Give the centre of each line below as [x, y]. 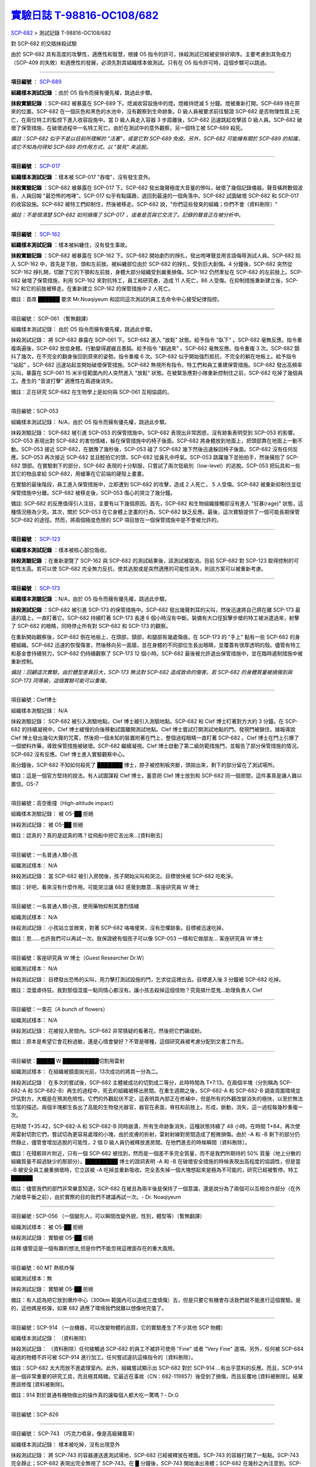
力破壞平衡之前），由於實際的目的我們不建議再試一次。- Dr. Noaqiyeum [96, 1196]
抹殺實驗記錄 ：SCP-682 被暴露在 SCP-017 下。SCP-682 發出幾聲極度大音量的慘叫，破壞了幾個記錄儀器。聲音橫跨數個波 [157, 188]
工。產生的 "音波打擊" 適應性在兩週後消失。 [63, 381]
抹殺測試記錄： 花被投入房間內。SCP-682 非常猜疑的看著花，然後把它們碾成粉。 [108, 1031]
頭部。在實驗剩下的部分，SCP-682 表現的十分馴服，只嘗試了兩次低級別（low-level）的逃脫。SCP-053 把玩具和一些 [161, 465]
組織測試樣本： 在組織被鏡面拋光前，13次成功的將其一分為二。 [86, 1071]
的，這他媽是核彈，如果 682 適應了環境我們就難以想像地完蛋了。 [89, 1308]
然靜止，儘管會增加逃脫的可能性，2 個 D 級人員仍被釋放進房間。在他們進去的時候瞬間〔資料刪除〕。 [130, 1142]
